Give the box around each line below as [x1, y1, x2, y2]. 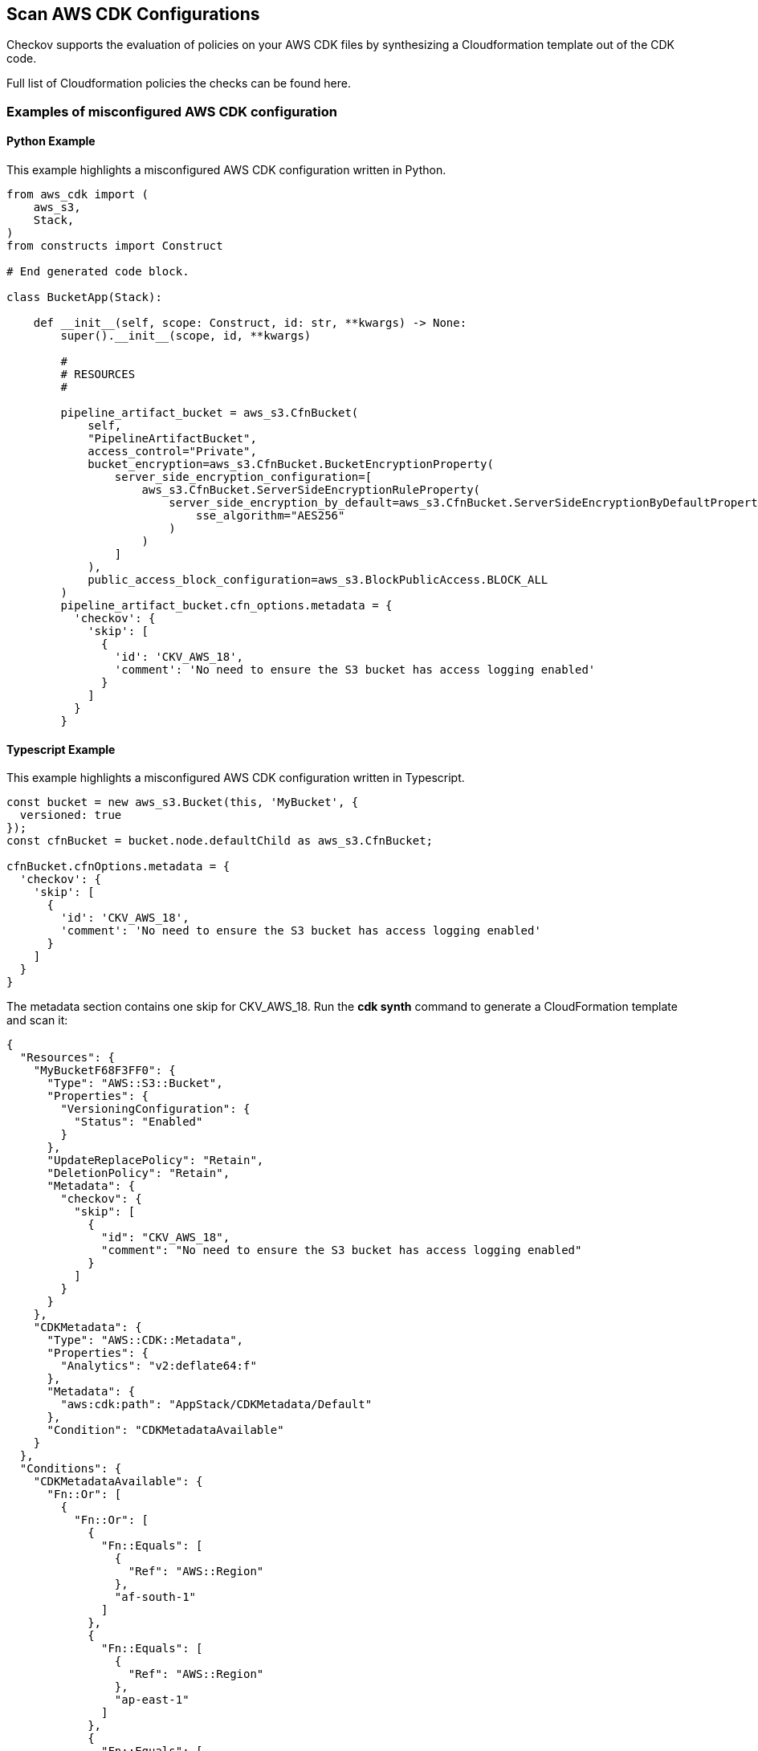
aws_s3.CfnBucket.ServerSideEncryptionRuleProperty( [141, 483, 481, 497]
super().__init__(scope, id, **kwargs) [60, 329, 312, 343]
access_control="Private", [88, 445, 257, 458]
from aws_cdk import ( [6, 188, 149, 202]
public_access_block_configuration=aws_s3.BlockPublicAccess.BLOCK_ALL [88, 573, 548, 587]
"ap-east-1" [114, 1693, 189, 1707]
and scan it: [6, 1013, 68, 1028]
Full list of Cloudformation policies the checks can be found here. [6, 76, 352, 91]
